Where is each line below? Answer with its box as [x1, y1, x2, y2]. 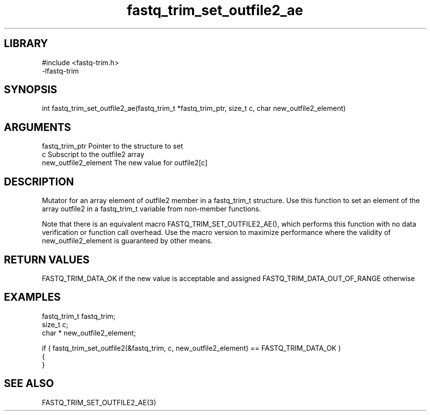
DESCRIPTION [4, 175, 74, 188]
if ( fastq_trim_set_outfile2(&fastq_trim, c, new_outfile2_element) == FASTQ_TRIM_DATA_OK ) [42, 343, 341, 352]
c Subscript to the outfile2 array [42, 150, 144, 159]
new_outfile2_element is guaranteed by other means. [42, 236, 213, 245]
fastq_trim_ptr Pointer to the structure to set [42, 142, 183, 151]
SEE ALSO [4, 377, 54, 390]
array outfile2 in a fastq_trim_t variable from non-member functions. [42, 205, 261, 213]
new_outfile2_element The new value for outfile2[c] [42, 158, 208, 167]
